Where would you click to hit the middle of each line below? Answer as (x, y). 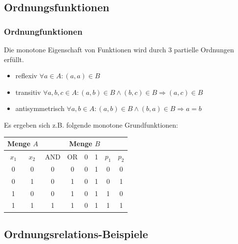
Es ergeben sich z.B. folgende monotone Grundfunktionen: (91, 124)
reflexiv (26, 76)
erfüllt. (14, 59)
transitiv (28, 92)
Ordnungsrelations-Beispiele (76, 233)
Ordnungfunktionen (43, 31)
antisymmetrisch (40, 108)
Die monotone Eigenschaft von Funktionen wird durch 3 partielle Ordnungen (119, 49)
